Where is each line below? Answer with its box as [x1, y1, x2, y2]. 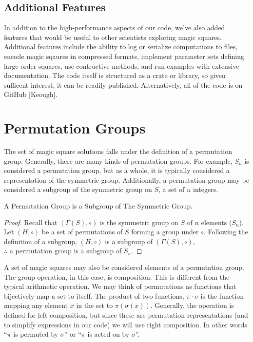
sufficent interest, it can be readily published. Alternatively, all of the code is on [4, 79, 243, 90]
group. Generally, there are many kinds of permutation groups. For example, [4, 155, 233, 166]
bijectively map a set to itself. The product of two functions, [4, 290, 184, 301]
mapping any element [4, 300, 68, 310]
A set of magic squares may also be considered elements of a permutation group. [4, 262, 244, 272]
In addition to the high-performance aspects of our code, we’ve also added [4, 22, 225, 33]
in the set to [76, 300, 113, 310]
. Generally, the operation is [150, 300, 234, 310]
